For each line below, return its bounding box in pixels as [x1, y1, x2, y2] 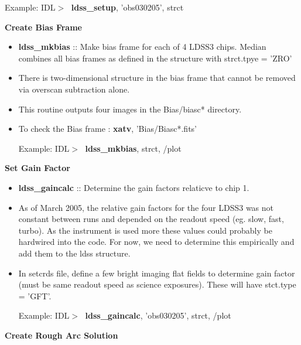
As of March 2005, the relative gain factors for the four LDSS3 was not [18, 201, 273, 213]
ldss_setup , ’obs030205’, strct [71, 1, 184, 13]
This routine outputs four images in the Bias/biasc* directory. [18, 103, 242, 115]
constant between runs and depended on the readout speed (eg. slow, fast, [18, 213, 284, 225]
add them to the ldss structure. [18, 247, 131, 259]
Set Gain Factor [5, 162, 70, 174]
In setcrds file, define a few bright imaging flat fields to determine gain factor [18, 267, 295, 279]
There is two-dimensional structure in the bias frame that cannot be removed [18, 71, 296, 84]
